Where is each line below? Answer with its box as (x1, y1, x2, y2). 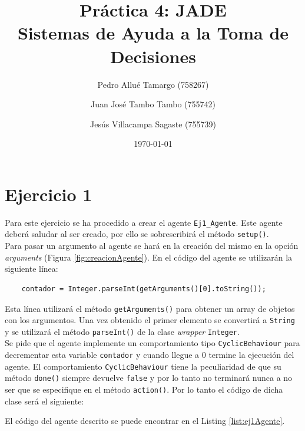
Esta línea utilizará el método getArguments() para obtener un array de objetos (5, 302, 295, 314)
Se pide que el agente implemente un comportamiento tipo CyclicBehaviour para (5, 337, 300, 349)
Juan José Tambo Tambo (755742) (90, 98, 216, 110)
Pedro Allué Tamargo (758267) (97, 78, 209, 90)
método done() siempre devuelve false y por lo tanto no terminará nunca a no (5, 371, 293, 384)
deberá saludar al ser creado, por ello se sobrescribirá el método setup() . (5, 228, 269, 240)
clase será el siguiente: (5, 394, 84, 407)
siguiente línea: (5, 262, 58, 275)
